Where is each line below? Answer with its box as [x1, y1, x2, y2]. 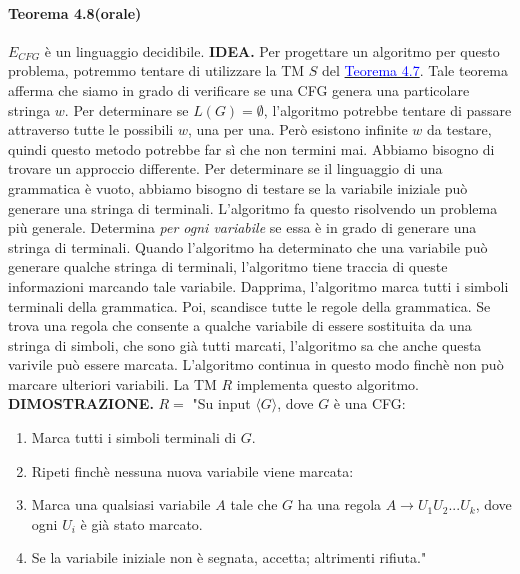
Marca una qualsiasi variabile [31, 494, 211, 515]
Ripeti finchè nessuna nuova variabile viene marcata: [31, 460, 354, 481]
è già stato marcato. [80, 513, 203, 534]
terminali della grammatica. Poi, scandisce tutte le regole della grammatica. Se [8, 295, 491, 316]
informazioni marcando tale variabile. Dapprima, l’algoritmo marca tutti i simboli [8, 275, 509, 296]
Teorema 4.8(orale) [8, 2, 142, 23]
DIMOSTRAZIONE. [8, 393, 154, 414]
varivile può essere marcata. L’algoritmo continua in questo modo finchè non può [8, 354, 504, 375]
